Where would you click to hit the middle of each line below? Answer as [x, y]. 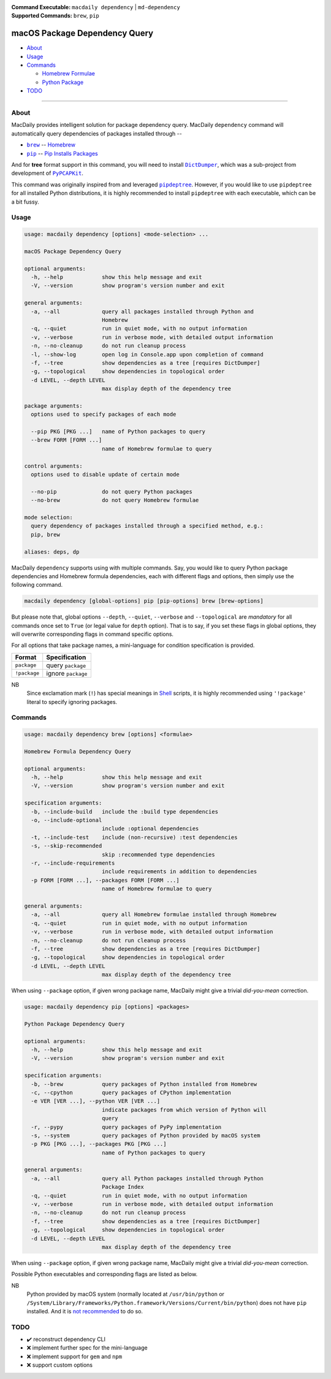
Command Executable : [41, 7]
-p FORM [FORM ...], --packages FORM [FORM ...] [105, 880]
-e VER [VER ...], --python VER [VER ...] [96, 1101]
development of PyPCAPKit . [48, 173]
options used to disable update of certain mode [105, 474]
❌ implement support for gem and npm [74, 1356]
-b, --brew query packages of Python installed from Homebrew [144, 1084]
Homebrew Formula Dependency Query [78, 751]
